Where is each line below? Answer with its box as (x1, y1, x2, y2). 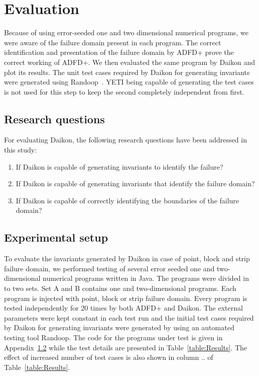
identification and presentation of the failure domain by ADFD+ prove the (4, 47, 234, 57)
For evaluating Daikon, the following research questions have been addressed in (4, 134, 247, 145)
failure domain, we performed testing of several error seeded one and (4, 263, 215, 273)
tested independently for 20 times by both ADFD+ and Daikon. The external (4, 303, 243, 313)
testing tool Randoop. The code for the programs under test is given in (4, 332, 223, 342)
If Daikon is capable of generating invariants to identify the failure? (16, 161, 223, 172)
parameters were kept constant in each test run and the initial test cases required (4, 312, 254, 323)
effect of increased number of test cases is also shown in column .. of (4, 352, 213, 362)
